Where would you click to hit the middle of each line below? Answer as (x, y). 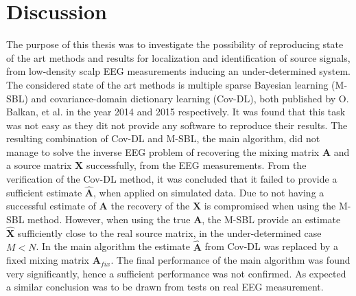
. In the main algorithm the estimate (113, 246)
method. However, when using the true (109, 219)
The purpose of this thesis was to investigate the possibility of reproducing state (175, 44)
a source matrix (39, 165)
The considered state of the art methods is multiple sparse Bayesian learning (167, 84)
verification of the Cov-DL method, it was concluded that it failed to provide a (172, 179)
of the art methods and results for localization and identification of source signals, (178, 57)
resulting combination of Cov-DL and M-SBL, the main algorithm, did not (163, 138)
